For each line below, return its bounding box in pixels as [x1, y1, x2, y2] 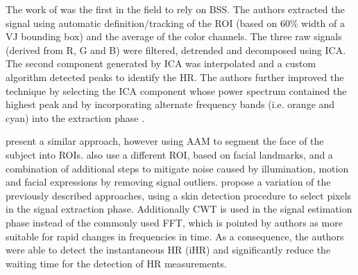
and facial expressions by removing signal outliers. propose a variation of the [6, 175, 331, 189]
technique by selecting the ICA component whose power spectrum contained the [6, 83, 347, 98]
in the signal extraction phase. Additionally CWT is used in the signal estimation [6, 202, 352, 216]
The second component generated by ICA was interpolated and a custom [6, 56, 316, 71]
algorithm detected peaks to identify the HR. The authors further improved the [6, 69, 344, 84]
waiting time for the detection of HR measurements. [6, 256, 227, 270]
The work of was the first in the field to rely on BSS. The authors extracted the [6, 2, 345, 16]
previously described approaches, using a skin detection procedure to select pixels [6, 188, 352, 202]
